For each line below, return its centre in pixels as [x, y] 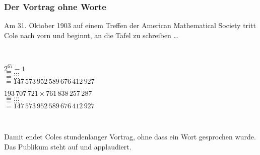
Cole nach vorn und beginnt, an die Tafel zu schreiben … [91, 35]
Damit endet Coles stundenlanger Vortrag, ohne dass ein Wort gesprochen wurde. [130, 137]
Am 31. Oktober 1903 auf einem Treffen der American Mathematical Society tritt [130, 25]
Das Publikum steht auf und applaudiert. [68, 146]
